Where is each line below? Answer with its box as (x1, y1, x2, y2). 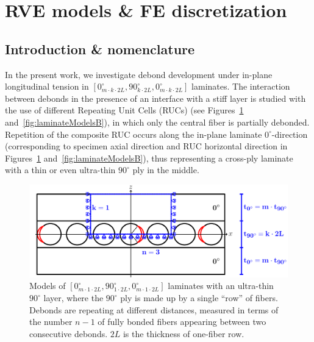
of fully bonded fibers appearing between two (98, 315, 266, 328)
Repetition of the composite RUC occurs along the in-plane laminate (5, 127, 262, 140)
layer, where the (43, 291, 104, 304)
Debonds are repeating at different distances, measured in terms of (29, 303, 279, 316)
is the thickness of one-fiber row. (123, 327, 244, 340)
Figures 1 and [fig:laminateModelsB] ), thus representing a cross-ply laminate (5, 151, 293, 164)
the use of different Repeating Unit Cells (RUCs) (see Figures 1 (5, 104, 244, 116)
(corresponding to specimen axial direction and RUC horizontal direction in (5, 140, 288, 152)
